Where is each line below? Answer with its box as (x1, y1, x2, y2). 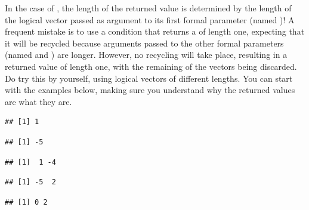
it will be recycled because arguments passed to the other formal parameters (5, 36, 284, 49)
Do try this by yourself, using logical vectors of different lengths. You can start (5, 72, 293, 84)
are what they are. (5, 95, 72, 107)
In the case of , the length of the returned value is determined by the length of (5, 2, 292, 14)
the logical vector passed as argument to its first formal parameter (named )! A (5, 13, 295, 26)
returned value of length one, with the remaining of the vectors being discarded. (5, 60, 297, 72)
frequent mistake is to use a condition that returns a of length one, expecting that (5, 25, 305, 38)
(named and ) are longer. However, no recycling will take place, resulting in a (5, 48, 288, 61)
